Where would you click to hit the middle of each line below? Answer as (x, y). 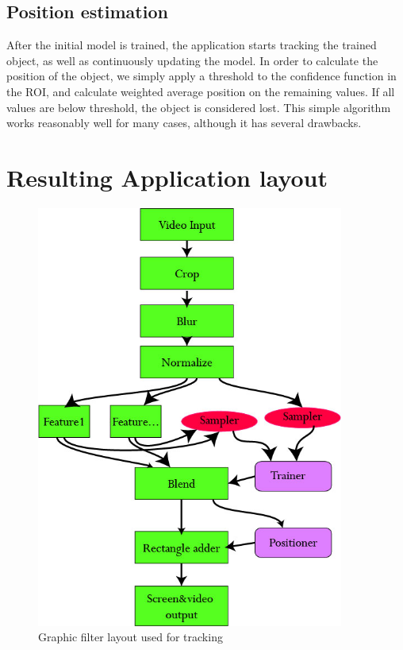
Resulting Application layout (167, 177)
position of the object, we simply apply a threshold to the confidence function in (201, 76)
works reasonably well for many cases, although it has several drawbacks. (184, 123)
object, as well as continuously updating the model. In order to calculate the (192, 60)
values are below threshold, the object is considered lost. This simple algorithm (199, 107)
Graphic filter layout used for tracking (130, 637)
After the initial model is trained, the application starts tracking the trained (192, 45)
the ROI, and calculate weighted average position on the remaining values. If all (201, 91)
